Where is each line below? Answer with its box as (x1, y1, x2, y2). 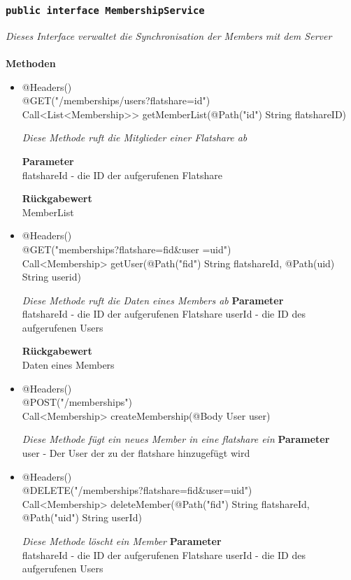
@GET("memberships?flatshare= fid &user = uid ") (22, 241, 231, 256)
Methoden (6, 55, 56, 70)
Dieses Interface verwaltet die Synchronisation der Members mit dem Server (6, 28, 332, 43)
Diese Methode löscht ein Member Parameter (22, 534, 222, 548)
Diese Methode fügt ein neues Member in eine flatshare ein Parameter (22, 432, 330, 446)
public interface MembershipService (6, 4, 205, 16)
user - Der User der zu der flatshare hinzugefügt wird (22, 446, 250, 460)
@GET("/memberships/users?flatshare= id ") (22, 93, 210, 108)
